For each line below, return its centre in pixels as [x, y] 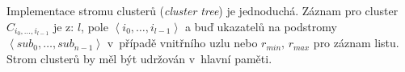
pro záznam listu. [356, 43]
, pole [95, 26]
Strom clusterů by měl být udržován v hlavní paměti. [139, 59]
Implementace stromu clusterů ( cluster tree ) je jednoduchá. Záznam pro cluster [202, 10]
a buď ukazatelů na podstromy [261, 26]
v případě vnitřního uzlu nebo [182, 43]
